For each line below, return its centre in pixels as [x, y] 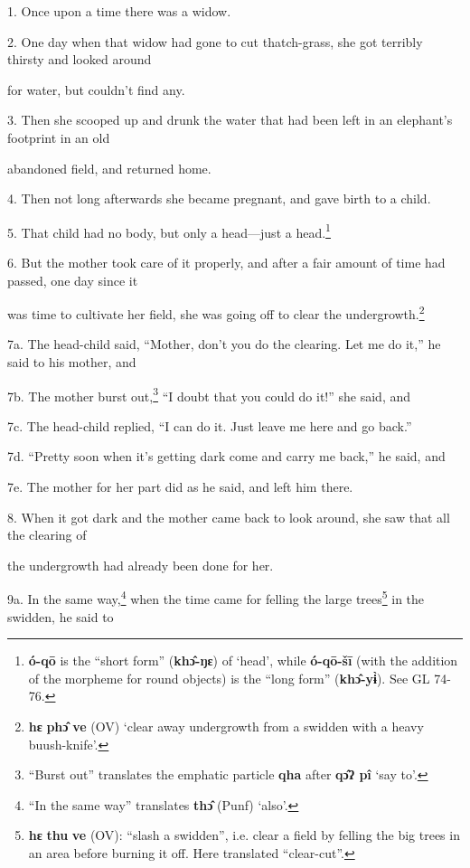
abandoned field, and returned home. [109, 168]
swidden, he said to [61, 616]
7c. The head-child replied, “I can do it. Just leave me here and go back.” [210, 425]
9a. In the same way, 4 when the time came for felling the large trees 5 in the [216, 598]
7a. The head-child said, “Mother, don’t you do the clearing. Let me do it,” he [224, 344]
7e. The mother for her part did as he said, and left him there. [180, 487]
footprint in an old [59, 137]
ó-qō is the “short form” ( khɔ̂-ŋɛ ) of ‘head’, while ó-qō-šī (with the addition [243, 660]
